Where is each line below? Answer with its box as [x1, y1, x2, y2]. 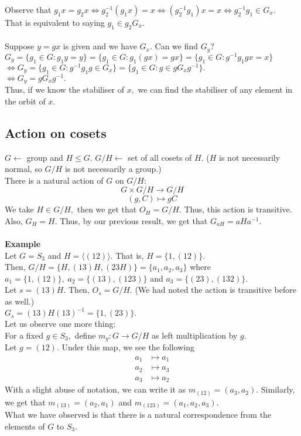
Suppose [5, 40, 35, 52]
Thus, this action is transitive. [184, 203, 292, 215]
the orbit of [5, 94, 46, 107]
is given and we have [63, 40, 137, 52]
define [74, 329, 96, 341]
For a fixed [5, 329, 43, 341]
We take [5, 203, 34, 215]
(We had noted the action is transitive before [135, 283, 296, 296]
